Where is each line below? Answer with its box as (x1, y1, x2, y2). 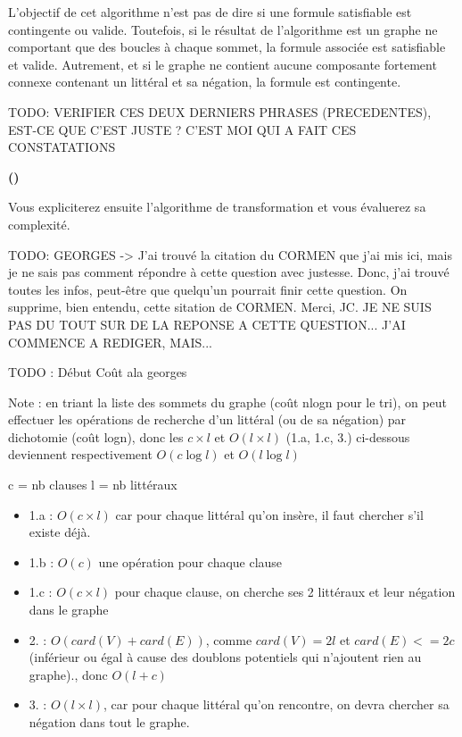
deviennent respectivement (8, 445, 153, 464)
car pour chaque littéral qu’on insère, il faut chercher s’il (115, 505, 424, 523)
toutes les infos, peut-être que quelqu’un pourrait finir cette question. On (8, 280, 408, 298)
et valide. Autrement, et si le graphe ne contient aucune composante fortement (8, 54, 437, 73)
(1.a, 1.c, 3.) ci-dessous (285, 427, 410, 446)
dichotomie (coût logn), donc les (8, 427, 184, 446)
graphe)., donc (29, 665, 108, 683)
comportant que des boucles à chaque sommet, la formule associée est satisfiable (8, 38, 446, 56)
